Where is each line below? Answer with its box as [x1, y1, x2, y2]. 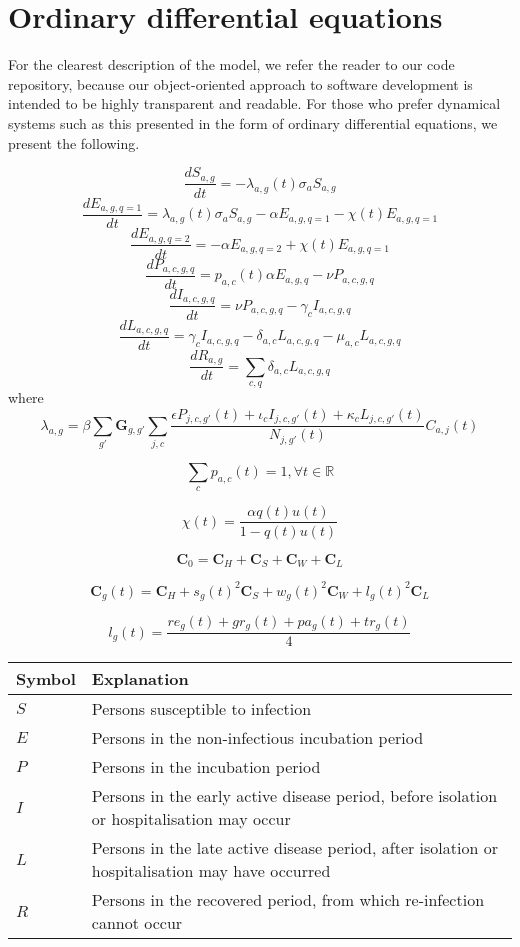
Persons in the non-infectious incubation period [91, 726, 424, 750]
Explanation [91, 667, 189, 691]
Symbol [16, 667, 76, 691]
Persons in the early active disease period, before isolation [91, 784, 498, 808]
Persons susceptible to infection [91, 697, 312, 721]
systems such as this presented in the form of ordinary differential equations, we [8, 112, 498, 133]
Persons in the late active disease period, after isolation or [91, 836, 498, 860]
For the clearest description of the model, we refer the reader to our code [8, 54, 455, 75]
